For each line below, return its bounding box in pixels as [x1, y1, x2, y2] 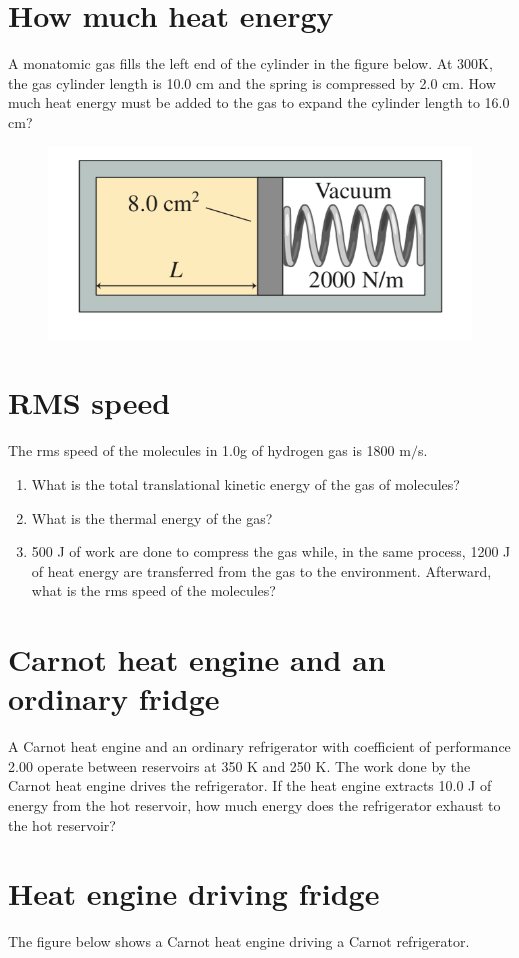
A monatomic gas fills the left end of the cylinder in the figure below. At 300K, [8, 53, 493, 74]
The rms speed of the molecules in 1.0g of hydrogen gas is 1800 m [8, 440, 411, 461]
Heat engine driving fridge [8, 873, 380, 914]
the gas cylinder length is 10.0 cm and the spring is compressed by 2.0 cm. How [8, 72, 496, 93]
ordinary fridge [8, 678, 220, 719]
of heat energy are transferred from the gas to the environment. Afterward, [31, 560, 492, 581]
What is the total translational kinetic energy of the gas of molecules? [31, 473, 460, 494]
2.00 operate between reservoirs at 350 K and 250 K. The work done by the [8, 755, 471, 776]
